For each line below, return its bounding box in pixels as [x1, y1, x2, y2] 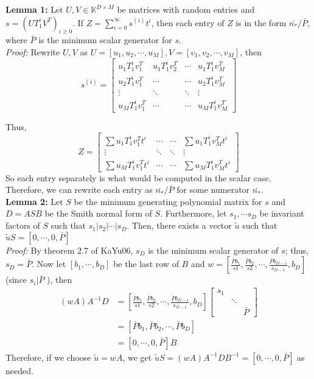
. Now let [32, 257, 66, 270]
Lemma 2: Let [5, 195, 63, 207]
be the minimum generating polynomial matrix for [74, 195, 262, 207]
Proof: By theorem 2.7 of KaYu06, [5, 243, 133, 256]
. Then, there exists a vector [127, 219, 232, 232]
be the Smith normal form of [44, 207, 152, 220]
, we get [122, 350, 152, 363]
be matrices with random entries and [117, 3, 255, 15]
